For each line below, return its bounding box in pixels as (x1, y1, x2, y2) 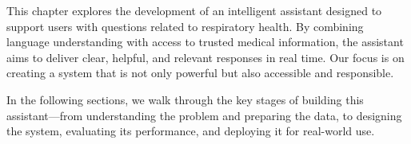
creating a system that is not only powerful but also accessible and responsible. (6, 64, 394, 81)
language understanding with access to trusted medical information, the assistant (6, 33, 404, 50)
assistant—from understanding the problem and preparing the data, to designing (6, 107, 402, 123)
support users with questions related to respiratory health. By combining (6, 18, 364, 34)
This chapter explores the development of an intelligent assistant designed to (6, 2, 382, 18)
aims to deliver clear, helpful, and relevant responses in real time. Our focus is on (6, 49, 405, 65)
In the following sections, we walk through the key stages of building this (6, 91, 364, 107)
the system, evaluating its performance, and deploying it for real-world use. (6, 123, 375, 139)
